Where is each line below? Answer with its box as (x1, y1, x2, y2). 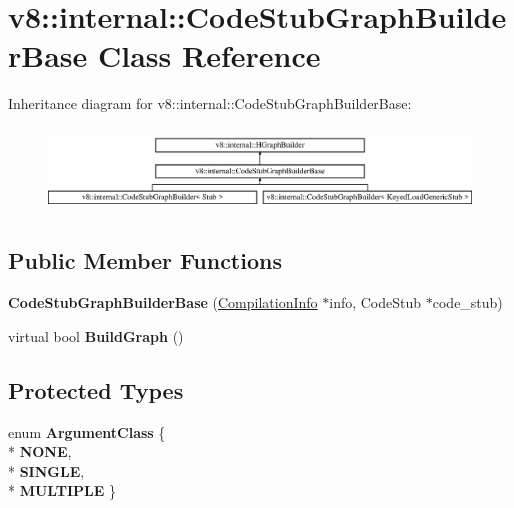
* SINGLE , (8, 460, 85, 481)
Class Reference (98, 35, 321, 76)
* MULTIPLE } (8, 480, 116, 501)
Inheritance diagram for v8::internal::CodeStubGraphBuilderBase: (8, 93, 412, 114)
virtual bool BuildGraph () (8, 325, 184, 346)
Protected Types (8, 374, 184, 405)
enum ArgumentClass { (8, 421, 166, 442)
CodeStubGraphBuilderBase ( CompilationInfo (8, 292, 318, 313)
